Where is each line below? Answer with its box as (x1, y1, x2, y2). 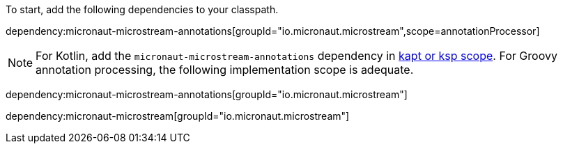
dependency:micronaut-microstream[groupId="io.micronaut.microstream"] (6, 110, 350, 122)
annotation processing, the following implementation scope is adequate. (36, 63, 414, 77)
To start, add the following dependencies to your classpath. (6, 3, 279, 15)
